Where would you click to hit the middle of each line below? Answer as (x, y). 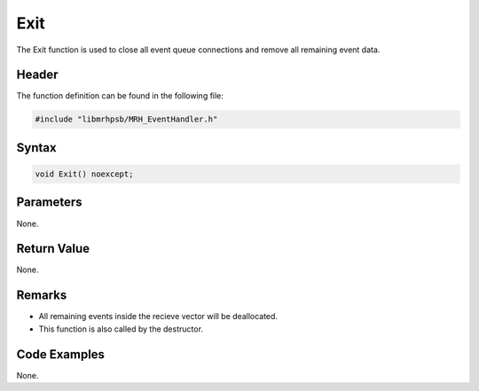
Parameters (49, 203)
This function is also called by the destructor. (121, 329)
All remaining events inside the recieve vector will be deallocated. (158, 317)
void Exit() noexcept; (84, 174)
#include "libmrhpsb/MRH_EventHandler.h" (126, 119)
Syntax (36, 148)
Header (37, 75)
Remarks (42, 296)
